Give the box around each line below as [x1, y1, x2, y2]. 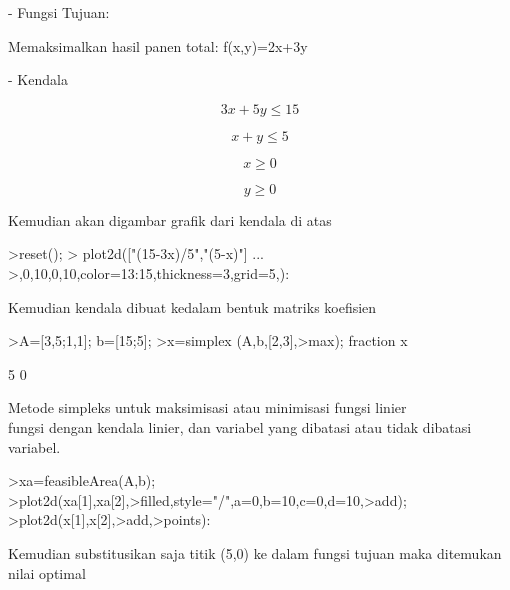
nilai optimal [8, 562, 86, 583]
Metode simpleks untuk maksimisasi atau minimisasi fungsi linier [8, 397, 407, 418]
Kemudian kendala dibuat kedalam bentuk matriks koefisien [8, 296, 377, 317]
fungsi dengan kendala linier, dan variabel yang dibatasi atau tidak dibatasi [8, 416, 472, 437]
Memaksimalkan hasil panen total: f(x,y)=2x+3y [8, 35, 308, 56]
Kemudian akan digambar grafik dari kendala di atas [8, 209, 332, 230]
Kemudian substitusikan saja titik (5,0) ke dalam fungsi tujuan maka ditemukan [8, 542, 502, 563]
